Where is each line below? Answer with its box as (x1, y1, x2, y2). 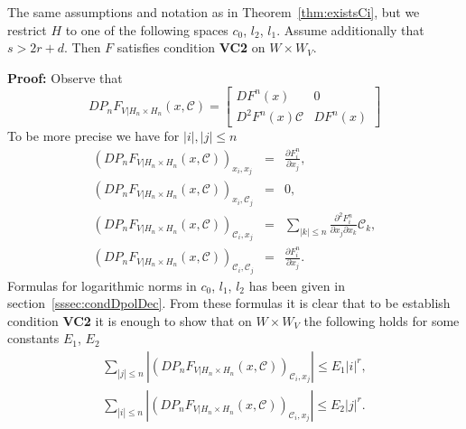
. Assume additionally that (276, 20, 424, 39)
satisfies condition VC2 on (116, 38, 266, 57)
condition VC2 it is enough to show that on (7, 311, 252, 330)
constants (7, 329, 60, 348)
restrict (7, 20, 47, 39)
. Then (63, 38, 101, 57)
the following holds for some (303, 311, 460, 330)
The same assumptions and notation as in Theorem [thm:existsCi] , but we (7, 3, 420, 21)
